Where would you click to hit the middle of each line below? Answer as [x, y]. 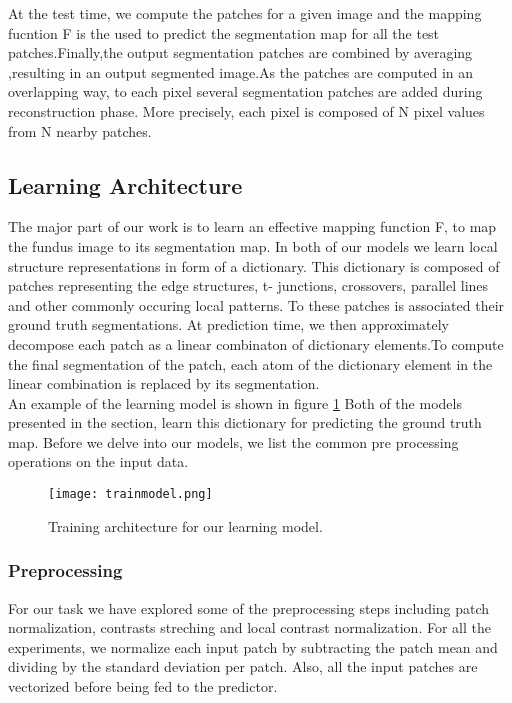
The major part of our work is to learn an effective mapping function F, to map [252, 226]
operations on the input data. [98, 461]
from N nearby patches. [80, 130]
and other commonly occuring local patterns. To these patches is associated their [256, 304]
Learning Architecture [125, 184]
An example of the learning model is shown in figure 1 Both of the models [235, 402]
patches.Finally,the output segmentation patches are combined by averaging [240, 52]
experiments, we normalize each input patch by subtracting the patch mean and [253, 646]
